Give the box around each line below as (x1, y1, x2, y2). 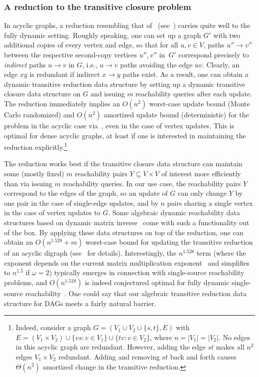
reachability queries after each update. (135, 88, 253, 99)
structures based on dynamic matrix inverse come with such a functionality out (4, 217, 250, 227)
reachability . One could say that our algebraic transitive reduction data (25, 288, 247, 298)
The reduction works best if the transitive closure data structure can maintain (4, 158, 243, 169)
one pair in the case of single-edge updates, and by (4, 197, 158, 208)
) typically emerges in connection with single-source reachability (49, 267, 245, 278)
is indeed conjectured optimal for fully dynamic (85, 277, 230, 287)
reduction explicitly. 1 (4, 140, 67, 152)
